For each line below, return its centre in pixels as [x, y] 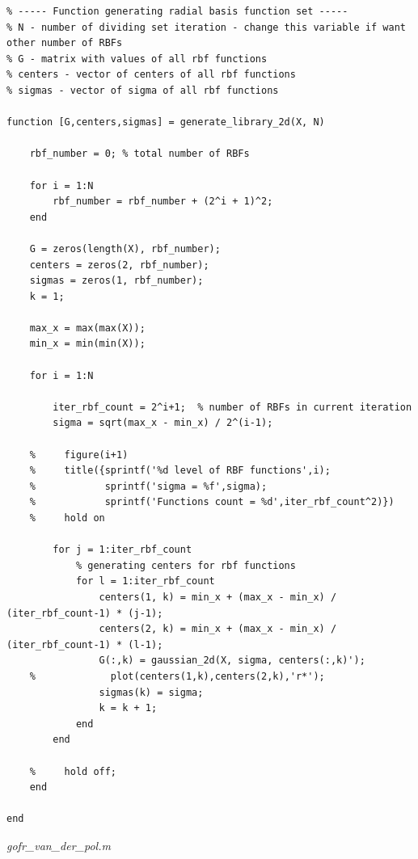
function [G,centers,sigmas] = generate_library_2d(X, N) [166, 122]
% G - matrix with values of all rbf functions [137, 59]
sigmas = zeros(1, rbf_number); [116, 281]
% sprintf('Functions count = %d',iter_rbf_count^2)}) [212, 502]
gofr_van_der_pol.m [59, 845]
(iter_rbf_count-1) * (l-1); [85, 644]
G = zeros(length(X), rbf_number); [125, 248]
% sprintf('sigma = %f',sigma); [148, 486]
